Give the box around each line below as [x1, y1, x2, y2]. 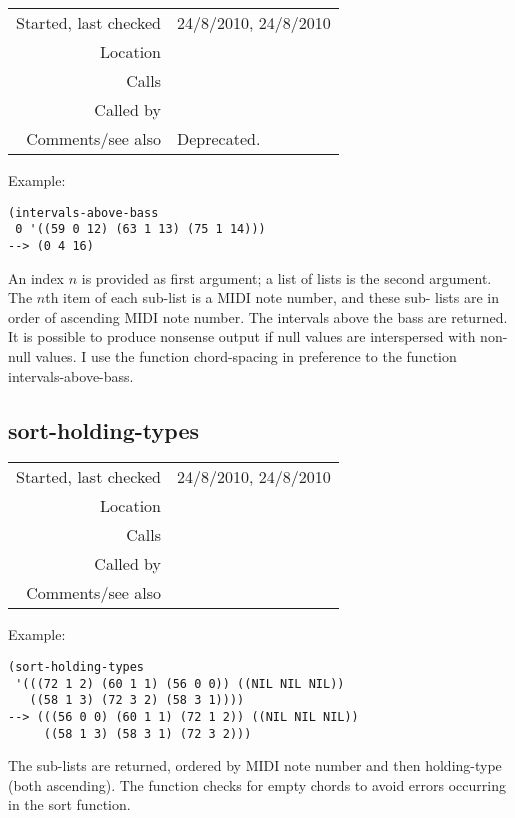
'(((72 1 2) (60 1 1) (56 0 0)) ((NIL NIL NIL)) [15, 676, 345, 691]
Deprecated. [177, 127, 261, 150]
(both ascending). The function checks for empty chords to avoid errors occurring [8, 774, 506, 795]
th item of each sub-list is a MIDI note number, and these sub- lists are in [45, 287, 500, 308]
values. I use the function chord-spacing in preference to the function [35, 345, 457, 366]
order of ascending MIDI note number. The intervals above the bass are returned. [8, 306, 508, 327]
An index [8, 267, 65, 288]
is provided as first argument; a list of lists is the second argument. [81, 267, 492, 288]
